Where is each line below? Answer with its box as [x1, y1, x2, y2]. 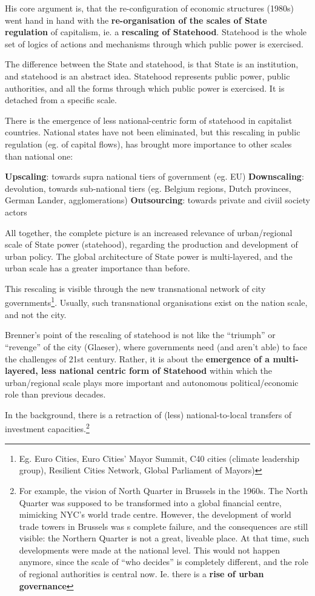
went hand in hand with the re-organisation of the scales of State [5, 13, 267, 26]
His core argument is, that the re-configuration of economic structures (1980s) [5, 2, 294, 14]
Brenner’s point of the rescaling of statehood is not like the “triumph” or [5, 328, 276, 341]
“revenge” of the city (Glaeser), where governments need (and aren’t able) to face [5, 340, 307, 353]
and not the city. [5, 308, 67, 320]
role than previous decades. [5, 388, 106, 401]
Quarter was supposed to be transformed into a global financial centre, [19, 496, 282, 509]
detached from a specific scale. [5, 93, 117, 106]
